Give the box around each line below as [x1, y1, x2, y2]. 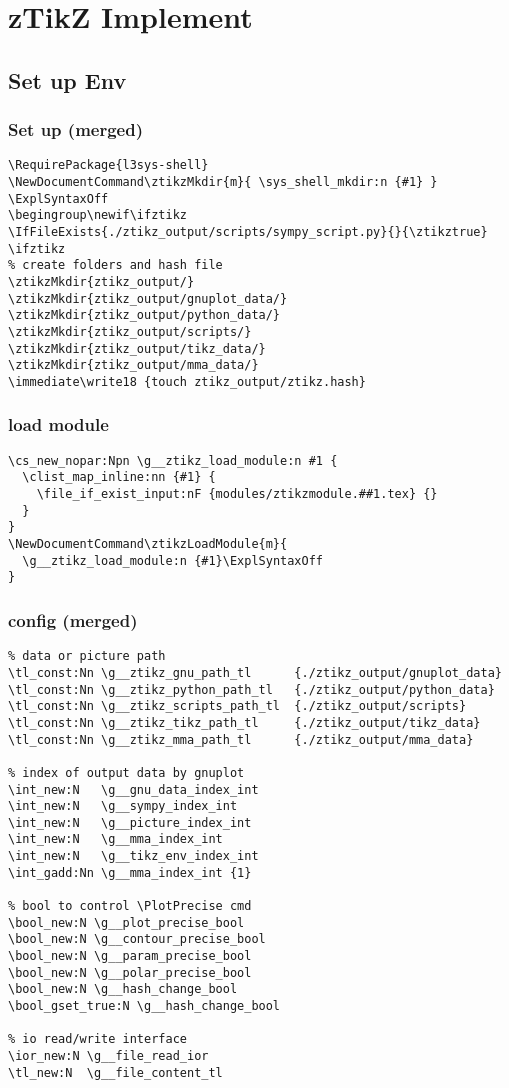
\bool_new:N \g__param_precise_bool [8, 949, 252, 964]
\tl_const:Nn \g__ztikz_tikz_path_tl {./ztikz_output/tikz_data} [8, 715, 481, 730]
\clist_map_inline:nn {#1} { [22, 470, 216, 485]
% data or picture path [8, 649, 166, 664]
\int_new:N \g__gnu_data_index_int [8, 782, 259, 797]
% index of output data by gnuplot [8, 765, 245, 780]
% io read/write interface [8, 1032, 187, 1047]
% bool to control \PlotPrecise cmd [8, 899, 252, 914]
